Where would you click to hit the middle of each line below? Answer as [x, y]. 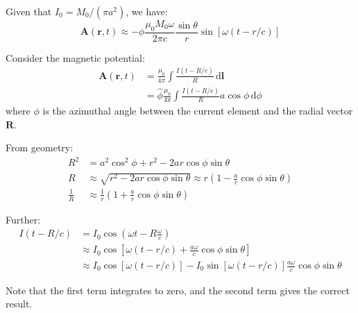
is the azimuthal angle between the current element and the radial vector [198, 111]
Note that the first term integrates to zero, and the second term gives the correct [178, 290]
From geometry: [40, 147]
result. [19, 304]
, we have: [147, 11]
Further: [23, 219]
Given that [29, 11]
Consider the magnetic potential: [75, 57]
